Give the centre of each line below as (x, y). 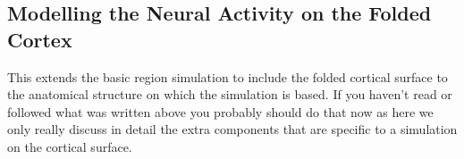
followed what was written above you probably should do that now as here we (220, 111)
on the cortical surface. (70, 146)
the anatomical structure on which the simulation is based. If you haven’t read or (230, 94)
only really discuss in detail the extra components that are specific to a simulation (232, 129)
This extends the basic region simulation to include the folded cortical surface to (228, 76)
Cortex (40, 39)
